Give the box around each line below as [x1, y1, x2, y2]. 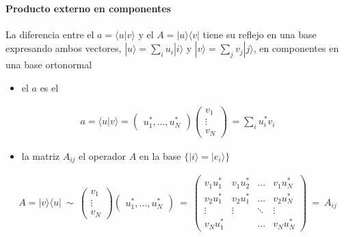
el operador [79, 148, 127, 163]
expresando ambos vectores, [5, 41, 122, 55]
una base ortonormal [5, 57, 92, 72]
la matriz [21, 148, 60, 163]
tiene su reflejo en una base [202, 27, 317, 41]
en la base [139, 148, 181, 163]
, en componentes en [253, 41, 339, 55]
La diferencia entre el [5, 27, 94, 41]
